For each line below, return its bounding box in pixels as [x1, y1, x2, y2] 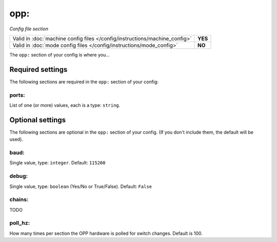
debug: [9, 173, 28, 180]
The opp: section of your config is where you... [9, 51, 110, 58]
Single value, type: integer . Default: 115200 [9, 160, 106, 166]
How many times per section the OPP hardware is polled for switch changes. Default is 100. [9, 230, 203, 236]
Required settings [9, 65, 68, 74]
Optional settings [9, 116, 66, 124]
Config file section [9, 26, 49, 32]
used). [9, 136, 23, 142]
